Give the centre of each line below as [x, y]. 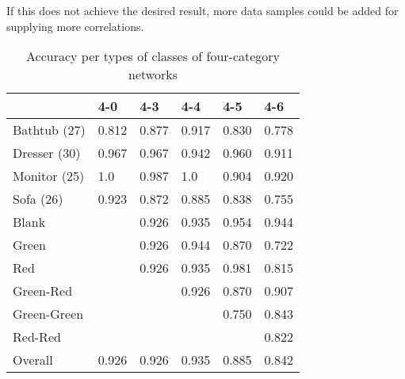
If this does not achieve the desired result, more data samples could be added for [202, 10]
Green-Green [48, 314]
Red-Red [37, 337]
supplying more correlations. [75, 26]
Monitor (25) [49, 176]
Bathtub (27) [49, 130]
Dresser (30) [47, 153]
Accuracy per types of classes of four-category [153, 56]
